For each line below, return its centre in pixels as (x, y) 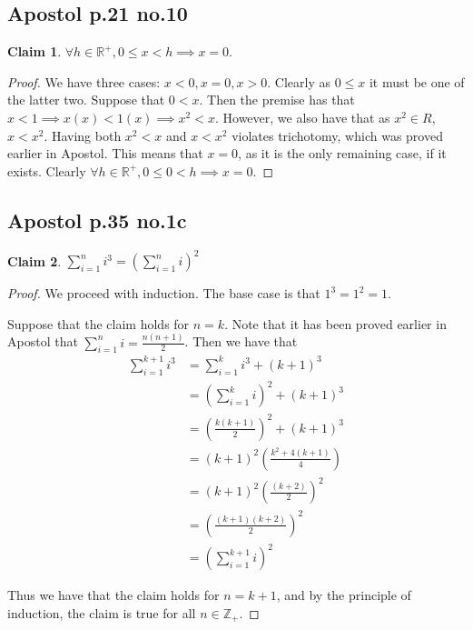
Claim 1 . (34, 51)
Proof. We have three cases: (84, 81)
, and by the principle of (344, 595)
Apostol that (43, 341)
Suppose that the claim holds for (99, 323)
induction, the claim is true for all (102, 612)
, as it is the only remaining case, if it (342, 153)
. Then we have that (241, 341)
